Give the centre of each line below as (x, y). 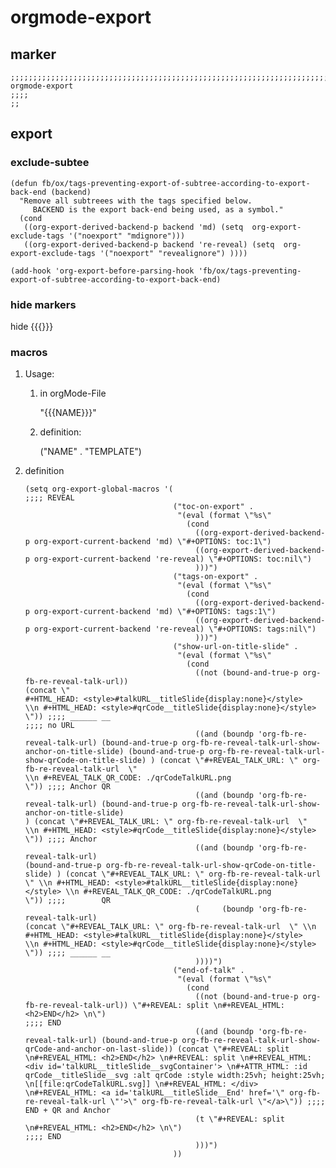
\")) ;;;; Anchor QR (67, 787)
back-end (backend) (51, 192)
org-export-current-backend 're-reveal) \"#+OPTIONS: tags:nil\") (175, 629)
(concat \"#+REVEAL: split (233, 1049)
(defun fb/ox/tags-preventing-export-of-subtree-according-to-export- (160, 183)
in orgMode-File (73, 393)
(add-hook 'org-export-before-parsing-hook (102, 271)
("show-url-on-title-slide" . (236, 647)
